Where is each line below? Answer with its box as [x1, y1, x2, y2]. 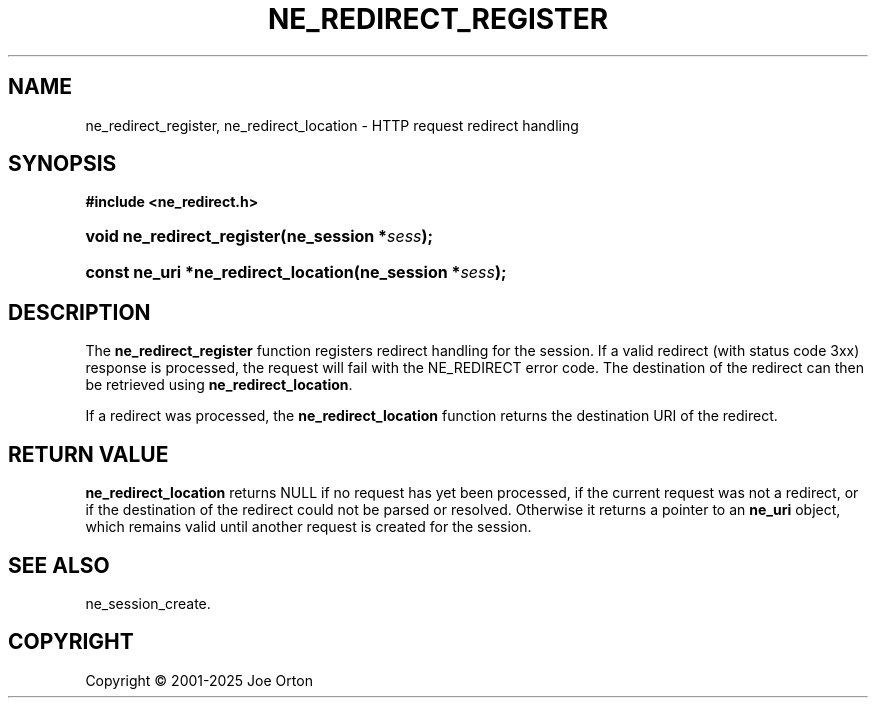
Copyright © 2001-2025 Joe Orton [85, 671, 313, 689]
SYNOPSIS [8, 151, 117, 177]
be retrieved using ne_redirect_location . [85, 376, 353, 394]
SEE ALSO [8, 552, 110, 578]
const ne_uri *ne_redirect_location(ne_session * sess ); [85, 262, 507, 283]
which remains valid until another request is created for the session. [85, 518, 532, 536]
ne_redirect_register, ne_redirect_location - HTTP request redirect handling [85, 116, 579, 134]
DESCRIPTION [8, 299, 151, 325]
